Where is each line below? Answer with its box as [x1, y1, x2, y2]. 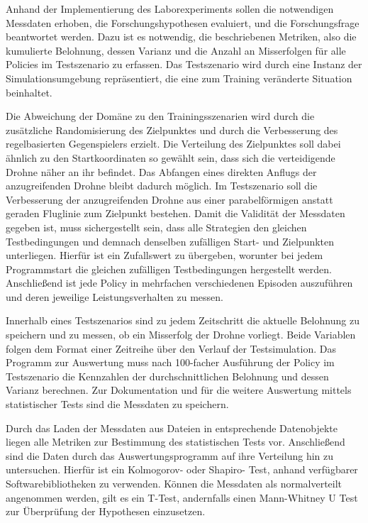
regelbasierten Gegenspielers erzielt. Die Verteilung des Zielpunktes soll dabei [6, 136, 341, 151]
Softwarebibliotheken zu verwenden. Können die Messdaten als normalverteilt [6, 476, 342, 490]
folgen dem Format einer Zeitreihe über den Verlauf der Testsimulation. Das [6, 341, 336, 356]
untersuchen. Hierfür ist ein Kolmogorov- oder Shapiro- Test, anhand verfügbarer [6, 462, 358, 477]
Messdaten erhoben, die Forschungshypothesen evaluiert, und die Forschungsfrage [6, 15, 359, 30]
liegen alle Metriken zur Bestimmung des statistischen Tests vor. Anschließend [6, 434, 345, 449]
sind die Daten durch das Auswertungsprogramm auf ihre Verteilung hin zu [6, 448, 333, 463]
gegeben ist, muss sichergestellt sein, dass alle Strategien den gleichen [6, 219, 307, 234]
